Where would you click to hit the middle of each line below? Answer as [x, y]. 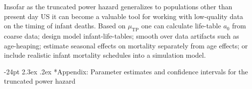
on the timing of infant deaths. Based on [65, 26]
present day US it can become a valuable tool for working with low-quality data [124, 16]
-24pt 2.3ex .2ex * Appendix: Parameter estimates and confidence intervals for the [126, 71]
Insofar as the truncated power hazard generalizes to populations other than [118, 6]
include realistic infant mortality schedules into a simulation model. [105, 55]
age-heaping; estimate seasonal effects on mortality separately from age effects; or [126, 45]
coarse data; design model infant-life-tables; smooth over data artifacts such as [122, 35]
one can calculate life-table [181, 26]
